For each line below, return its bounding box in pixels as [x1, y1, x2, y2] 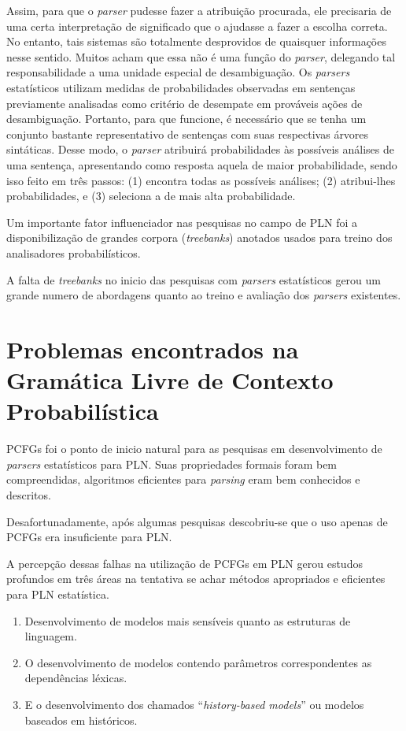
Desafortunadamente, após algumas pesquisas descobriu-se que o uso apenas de [6, 513, 388, 529]
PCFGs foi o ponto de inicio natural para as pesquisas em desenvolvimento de [6, 440, 382, 457]
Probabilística [6, 395, 159, 427]
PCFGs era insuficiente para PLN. [6, 529, 172, 545]
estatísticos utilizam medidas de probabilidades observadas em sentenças [6, 79, 356, 95]
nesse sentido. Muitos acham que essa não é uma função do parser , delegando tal [6, 48, 396, 65]
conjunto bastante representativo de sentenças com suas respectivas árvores [6, 125, 369, 142]
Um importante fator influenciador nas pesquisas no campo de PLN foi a [6, 213, 358, 230]
